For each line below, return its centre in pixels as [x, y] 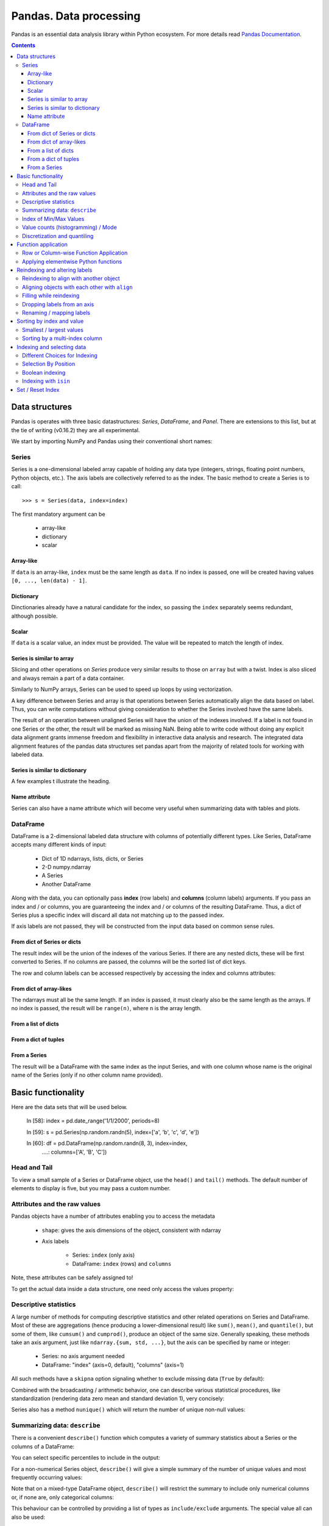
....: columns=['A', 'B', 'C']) [74, 1152]
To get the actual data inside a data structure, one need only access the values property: [122, 1289]
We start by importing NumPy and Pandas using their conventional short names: [112, 441]
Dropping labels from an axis [58, 304]
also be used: [28, 1517]
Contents [23, 45]
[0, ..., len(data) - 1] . [49, 580]
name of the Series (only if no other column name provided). [87, 1075]
